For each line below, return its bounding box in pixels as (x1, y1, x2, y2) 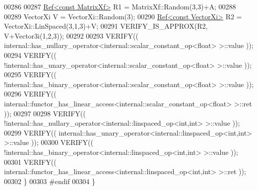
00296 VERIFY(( (4, 89, 57, 99)
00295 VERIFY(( (4, 69, 57, 80)
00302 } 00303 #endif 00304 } (4, 176, 95, 186)
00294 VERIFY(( (4, 49, 57, 60)
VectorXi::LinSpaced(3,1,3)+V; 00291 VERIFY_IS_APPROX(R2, (4, 21, 208, 31)
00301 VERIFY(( (4, 156, 57, 167)
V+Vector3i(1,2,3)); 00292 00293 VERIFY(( (4, 30, 138, 41)
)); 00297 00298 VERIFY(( (4, 108, 86, 118)
